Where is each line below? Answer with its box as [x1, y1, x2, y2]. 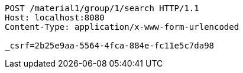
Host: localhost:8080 [5, 13, 105, 22]
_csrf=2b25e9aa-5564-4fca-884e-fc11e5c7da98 [5, 41, 215, 50]
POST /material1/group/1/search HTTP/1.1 [5, 4, 199, 13]
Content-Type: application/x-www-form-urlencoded [5, 22, 239, 32]
